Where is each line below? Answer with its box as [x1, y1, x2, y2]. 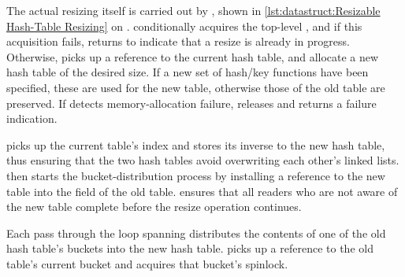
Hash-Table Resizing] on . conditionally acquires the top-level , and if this [6, 17, 362, 34]
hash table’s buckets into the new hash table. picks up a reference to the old [6, 240, 373, 257]
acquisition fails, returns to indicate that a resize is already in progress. [6, 33, 350, 50]
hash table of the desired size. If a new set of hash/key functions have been [6, 64, 369, 80]
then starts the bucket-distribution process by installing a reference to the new [6, 167, 385, 183]
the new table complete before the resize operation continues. [6, 198, 302, 215]
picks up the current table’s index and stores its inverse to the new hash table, [6, 136, 385, 153]
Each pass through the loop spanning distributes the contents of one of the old [6, 224, 386, 241]
